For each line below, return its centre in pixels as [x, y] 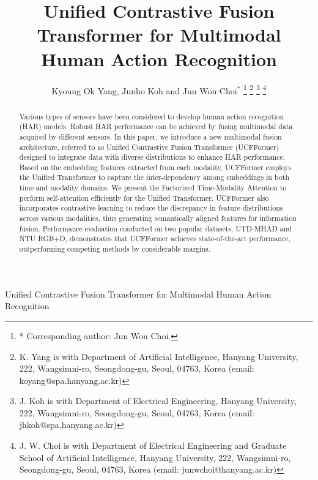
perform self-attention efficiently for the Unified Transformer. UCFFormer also [144, 197]
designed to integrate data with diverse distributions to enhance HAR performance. [152, 157]
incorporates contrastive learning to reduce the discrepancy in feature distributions [151, 208]
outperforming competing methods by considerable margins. [115, 249]
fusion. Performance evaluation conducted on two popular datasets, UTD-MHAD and [155, 228]
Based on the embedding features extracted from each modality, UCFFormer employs [155, 167]
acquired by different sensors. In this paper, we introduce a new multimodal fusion [150, 136]
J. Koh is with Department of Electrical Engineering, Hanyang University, [158, 401]
